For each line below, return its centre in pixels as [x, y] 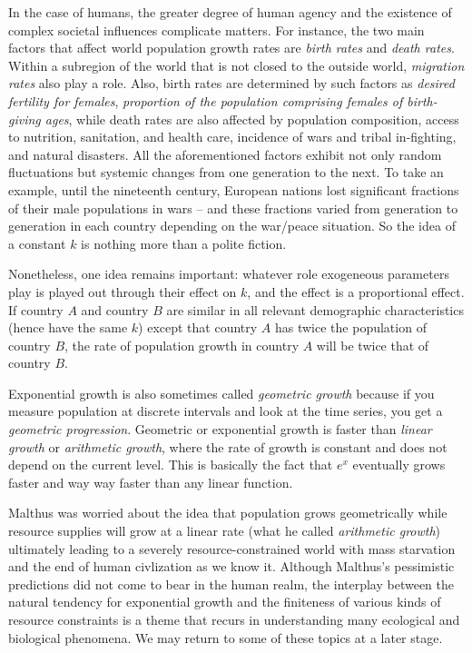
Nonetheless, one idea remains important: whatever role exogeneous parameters [229, 274]
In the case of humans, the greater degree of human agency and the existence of [230, 12]
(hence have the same [68, 327]
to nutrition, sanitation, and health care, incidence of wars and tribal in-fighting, [232, 137]
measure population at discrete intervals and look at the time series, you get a [226, 411]
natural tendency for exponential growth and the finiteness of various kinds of [225, 602]
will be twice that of [373, 345]
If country [36, 309]
